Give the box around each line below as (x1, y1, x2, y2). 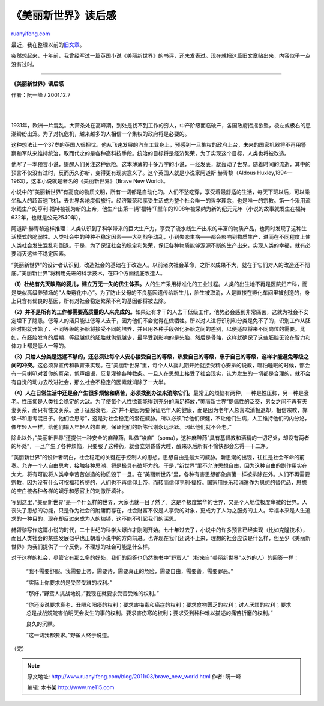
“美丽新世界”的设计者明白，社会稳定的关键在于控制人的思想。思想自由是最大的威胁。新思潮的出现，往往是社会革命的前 (11, 453, 305, 461)
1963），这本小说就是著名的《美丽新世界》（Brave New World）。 (11, 177, 169, 185)
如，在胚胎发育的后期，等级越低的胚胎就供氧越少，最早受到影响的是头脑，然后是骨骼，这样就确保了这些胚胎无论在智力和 (11, 334, 311, 341)
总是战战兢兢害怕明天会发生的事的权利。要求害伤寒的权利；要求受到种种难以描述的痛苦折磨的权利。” (26, 609, 273, 616)
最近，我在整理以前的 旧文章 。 (11, 41, 85, 48)
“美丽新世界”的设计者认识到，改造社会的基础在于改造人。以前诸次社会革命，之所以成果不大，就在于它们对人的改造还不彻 (11, 261, 310, 268)
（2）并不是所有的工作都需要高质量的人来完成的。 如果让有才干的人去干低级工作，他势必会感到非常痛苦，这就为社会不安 (11, 308, 309, 316)
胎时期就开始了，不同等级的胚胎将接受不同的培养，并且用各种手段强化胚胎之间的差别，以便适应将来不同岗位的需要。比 (11, 325, 305, 333)
